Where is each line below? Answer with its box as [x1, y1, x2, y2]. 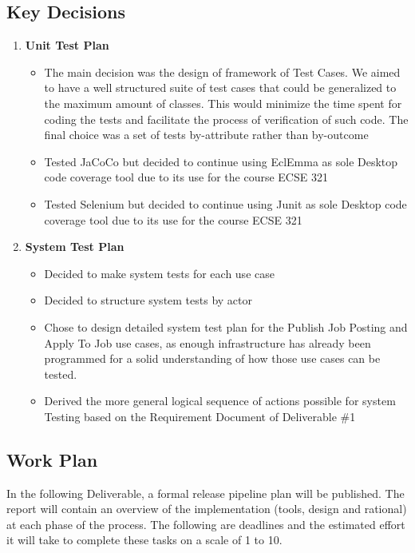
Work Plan [6, 447, 98, 471]
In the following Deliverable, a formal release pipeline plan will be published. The [6, 484, 405, 501]
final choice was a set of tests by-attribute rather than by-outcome [44, 126, 369, 143]
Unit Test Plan [25, 37, 109, 54]
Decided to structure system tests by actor [44, 292, 253, 308]
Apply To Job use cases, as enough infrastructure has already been [44, 334, 371, 351]
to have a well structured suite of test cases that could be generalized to [44, 79, 397, 96]
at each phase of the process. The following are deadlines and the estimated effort [6, 515, 405, 532]
